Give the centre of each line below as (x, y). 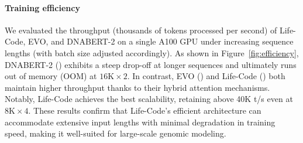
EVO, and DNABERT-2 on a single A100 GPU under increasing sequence (161, 41)
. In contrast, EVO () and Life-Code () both (206, 76)
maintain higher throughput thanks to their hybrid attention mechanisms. (137, 87)
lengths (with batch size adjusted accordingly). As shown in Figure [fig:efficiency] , (152, 52)
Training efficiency (42, 7)
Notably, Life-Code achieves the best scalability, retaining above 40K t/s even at (149, 99)
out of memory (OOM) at (51, 76)
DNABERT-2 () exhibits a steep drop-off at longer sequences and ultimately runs (151, 64)
